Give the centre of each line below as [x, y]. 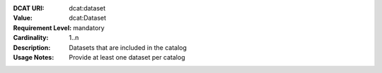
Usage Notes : [34, 57]
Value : [23, 18]
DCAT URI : [29, 8]
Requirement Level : [42, 27]
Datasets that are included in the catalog [128, 47]
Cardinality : [31, 38]
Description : [32, 47]
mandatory [89, 27]
